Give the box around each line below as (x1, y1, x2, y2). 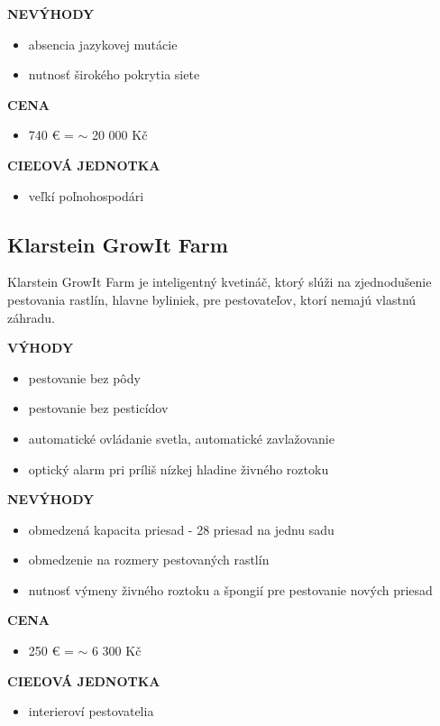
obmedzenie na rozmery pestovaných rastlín (28, 550, 270, 569)
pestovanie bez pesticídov (28, 399, 169, 418)
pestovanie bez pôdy (28, 368, 141, 387)
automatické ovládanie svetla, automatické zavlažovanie (28, 428, 335, 447)
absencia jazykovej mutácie (28, 34, 178, 53)
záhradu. (7, 308, 55, 326)
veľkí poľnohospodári (28, 186, 144, 205)
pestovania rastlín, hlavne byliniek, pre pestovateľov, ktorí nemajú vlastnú (7, 289, 417, 308)
